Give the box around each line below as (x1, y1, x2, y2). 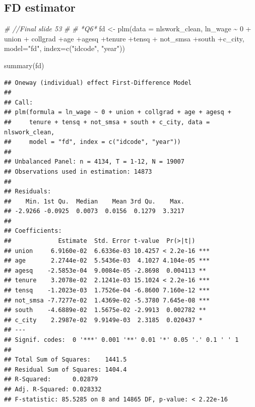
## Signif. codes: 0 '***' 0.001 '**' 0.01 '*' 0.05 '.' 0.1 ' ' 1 (4, 336, 239, 344)
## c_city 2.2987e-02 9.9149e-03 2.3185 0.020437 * (4, 316, 203, 324)
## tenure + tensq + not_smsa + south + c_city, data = (4, 118, 210, 126)
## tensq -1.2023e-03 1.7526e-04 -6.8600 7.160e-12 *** (4, 287, 210, 294)
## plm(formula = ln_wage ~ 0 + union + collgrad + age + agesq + (4, 109, 232, 116)
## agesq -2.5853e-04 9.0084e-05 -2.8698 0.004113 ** (4, 267, 206, 274)
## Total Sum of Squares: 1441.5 (4, 356, 127, 364)
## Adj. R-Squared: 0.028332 (4, 385, 102, 393)
